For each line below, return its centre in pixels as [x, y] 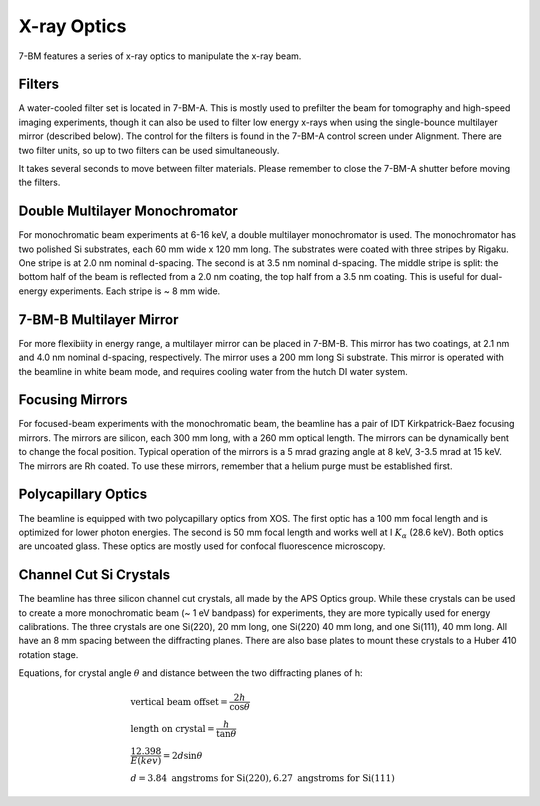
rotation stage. [48, 654]
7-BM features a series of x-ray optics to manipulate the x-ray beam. [160, 56]
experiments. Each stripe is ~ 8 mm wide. [135, 291]
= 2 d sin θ [182, 755]
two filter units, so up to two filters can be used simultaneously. [149, 150]
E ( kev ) [146, 761]
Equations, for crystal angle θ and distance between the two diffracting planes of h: [190, 673]
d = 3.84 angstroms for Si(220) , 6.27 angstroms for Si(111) [262, 778]
